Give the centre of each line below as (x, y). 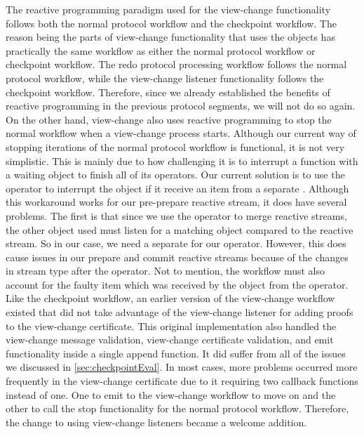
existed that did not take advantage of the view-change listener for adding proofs (180, 312)
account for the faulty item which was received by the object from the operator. (177, 284)
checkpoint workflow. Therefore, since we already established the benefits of (168, 92)
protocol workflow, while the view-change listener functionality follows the (165, 78)
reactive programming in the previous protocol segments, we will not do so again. (181, 106)
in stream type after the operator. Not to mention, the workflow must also (166, 271)
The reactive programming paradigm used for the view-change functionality (168, 9)
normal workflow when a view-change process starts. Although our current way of (181, 133)
